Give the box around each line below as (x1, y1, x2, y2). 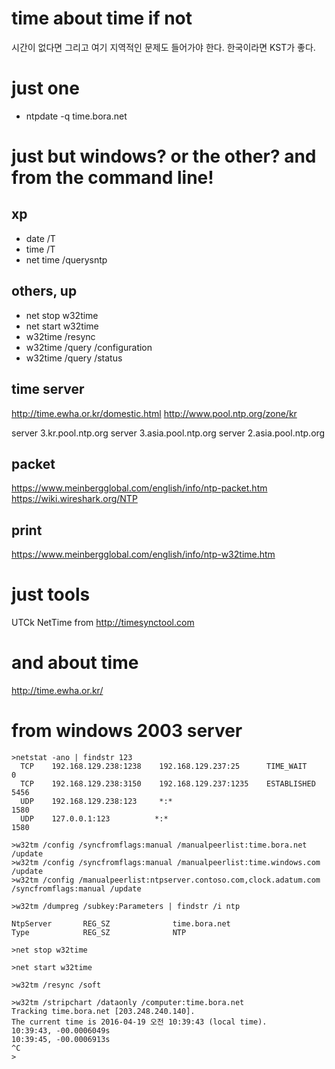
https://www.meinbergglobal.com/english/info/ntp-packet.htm (11, 482, 268, 494)
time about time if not (11, 7, 193, 30)
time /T (25, 243, 56, 255)
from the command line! (11, 167, 214, 189)
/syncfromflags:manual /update (11, 883, 142, 894)
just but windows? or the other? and (11, 145, 317, 168)
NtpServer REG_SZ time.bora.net (11, 918, 231, 929)
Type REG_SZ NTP (11, 927, 187, 937)
